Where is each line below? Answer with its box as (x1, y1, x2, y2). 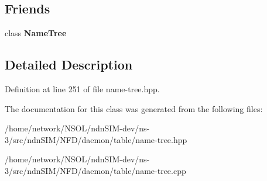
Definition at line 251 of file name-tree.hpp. (5, 83, 160, 95)
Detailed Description (5, 55, 133, 74)
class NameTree (5, 27, 67, 39)
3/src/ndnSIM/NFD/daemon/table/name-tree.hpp (5, 133, 187, 145)
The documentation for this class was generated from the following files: (5, 102, 263, 114)
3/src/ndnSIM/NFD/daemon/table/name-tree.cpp (5, 164, 186, 176)
